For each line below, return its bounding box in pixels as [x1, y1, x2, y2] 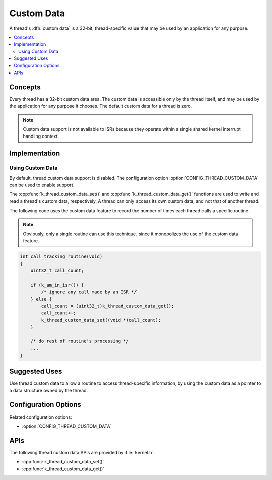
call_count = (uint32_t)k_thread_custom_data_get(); [41, 303, 174, 309]
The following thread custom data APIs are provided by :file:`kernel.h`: [9, 449, 155, 455]
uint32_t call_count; [30, 268, 84, 274]
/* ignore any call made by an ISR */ [41, 289, 137, 295]
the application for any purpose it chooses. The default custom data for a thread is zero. [9, 103, 192, 109]
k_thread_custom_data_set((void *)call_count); [41, 317, 161, 323]
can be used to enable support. [9, 182, 75, 188]
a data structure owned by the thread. [9, 387, 88, 393]
